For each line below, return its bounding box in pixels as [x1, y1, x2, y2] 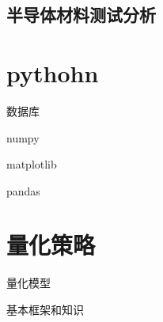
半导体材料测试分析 [6, 2, 156, 27]
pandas [6, 182, 40, 199]
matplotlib [6, 156, 57, 172]
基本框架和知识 [6, 301, 84, 317]
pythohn [6, 56, 99, 89]
